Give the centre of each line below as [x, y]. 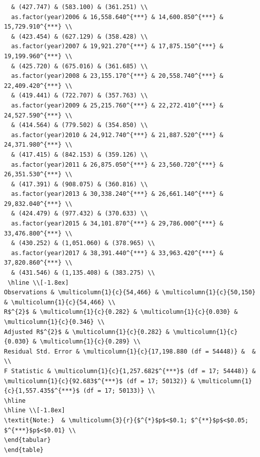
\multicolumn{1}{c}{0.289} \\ [90, 342]
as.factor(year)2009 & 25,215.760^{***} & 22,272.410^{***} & [117, 105]
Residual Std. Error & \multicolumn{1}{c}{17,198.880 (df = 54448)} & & [130, 351]
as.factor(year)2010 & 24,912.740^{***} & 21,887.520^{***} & [117, 135]
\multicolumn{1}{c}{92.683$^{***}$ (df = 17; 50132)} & [99, 381]
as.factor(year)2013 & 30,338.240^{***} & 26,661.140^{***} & [117, 194]
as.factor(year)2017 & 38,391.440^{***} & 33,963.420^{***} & [117, 253]
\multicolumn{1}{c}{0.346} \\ [54, 322]
